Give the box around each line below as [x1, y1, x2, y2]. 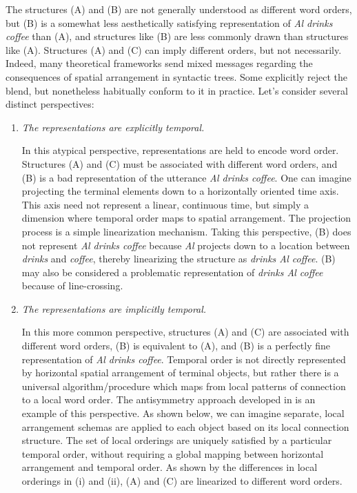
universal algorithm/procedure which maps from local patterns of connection [21, 378, 346, 393]
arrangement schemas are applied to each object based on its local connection [21, 419, 349, 434]
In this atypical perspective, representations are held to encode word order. [21, 143, 339, 157]
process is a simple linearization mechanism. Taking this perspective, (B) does [21, 224, 351, 238]
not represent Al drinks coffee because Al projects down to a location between [21, 238, 350, 252]
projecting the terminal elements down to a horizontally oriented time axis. [21, 184, 339, 198]
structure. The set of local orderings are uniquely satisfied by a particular [21, 433, 332, 447]
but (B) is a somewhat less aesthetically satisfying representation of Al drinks [6, 15, 333, 30]
